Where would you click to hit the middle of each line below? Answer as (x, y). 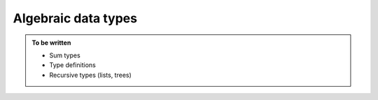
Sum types (65, 55)
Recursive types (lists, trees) (91, 75)
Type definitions (72, 65)
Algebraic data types (75, 18)
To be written (51, 43)
